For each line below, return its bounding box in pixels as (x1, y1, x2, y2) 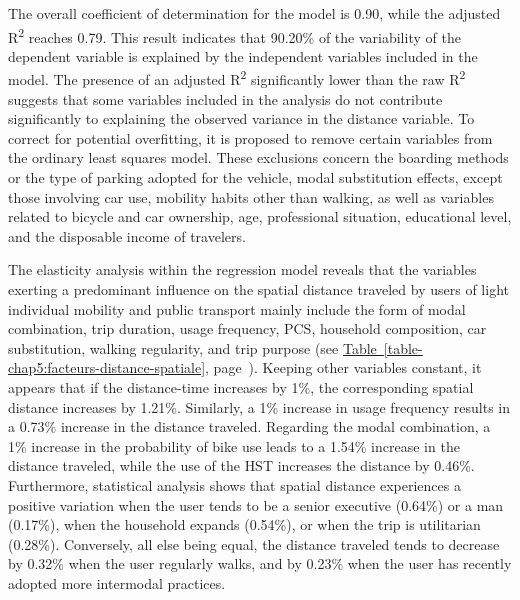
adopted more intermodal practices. (8, 572, 226, 593)
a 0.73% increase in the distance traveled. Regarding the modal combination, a (8, 416, 491, 437)
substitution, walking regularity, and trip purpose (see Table (8, 337, 377, 358)
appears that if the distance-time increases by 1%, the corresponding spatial (8, 377, 474, 397)
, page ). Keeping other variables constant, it (205, 357, 482, 378)
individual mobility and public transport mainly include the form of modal (8, 298, 466, 319)
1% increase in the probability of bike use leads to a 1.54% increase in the (8, 435, 460, 456)
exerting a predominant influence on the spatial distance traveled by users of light (8, 279, 509, 300)
